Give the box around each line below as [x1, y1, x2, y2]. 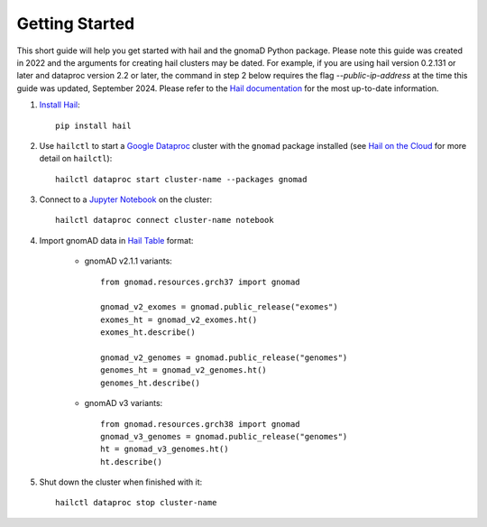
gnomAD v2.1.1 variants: [84, 255, 173, 266]
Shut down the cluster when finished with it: [39, 476, 203, 487]
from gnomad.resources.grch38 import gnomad [100, 419, 301, 429]
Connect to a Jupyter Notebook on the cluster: [39, 194, 212, 205]
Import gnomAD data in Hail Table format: [39, 235, 194, 245]
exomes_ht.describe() [100, 328, 196, 337]
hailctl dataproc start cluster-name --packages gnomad [55, 174, 308, 184]
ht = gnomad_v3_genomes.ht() [100, 444, 229, 455]
